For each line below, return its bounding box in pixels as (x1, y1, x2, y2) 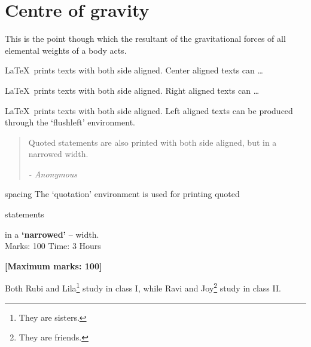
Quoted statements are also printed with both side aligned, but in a (28, 136, 277, 148)
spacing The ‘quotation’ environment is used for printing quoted (5, 188, 240, 200)
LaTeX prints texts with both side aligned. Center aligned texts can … (5, 64, 263, 76)
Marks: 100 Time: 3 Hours (5, 239, 101, 252)
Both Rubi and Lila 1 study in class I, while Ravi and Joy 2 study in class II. (5, 280, 281, 294)
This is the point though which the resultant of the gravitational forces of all (5, 32, 286, 45)
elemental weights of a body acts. (5, 44, 127, 56)
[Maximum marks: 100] (5, 259, 102, 272)
